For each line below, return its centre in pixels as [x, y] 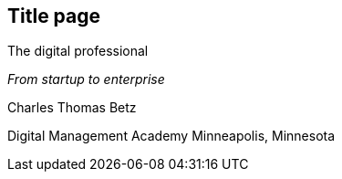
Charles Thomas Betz [72, 108]
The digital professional [78, 51]
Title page [54, 16]
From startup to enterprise [86, 79]
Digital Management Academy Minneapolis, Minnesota [171, 136]
